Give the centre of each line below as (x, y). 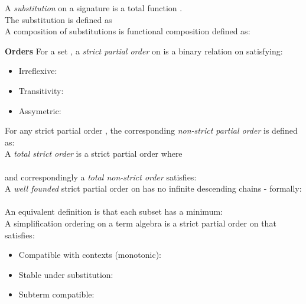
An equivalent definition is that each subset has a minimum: (114, 211)
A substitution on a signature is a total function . (94, 8)
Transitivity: (41, 90)
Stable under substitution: (66, 274)
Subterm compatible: (56, 294)
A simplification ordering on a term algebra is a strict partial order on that (141, 223)
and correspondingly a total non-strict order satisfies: (101, 177)
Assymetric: (40, 110)
